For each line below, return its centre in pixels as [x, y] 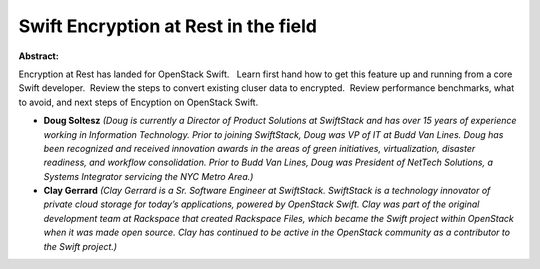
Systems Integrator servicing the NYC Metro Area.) [148, 176]
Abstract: [38, 56]
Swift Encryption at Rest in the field [168, 26]
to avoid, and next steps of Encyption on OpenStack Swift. [138, 102]
